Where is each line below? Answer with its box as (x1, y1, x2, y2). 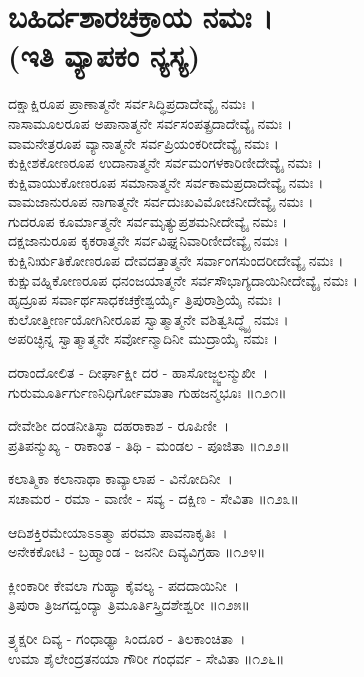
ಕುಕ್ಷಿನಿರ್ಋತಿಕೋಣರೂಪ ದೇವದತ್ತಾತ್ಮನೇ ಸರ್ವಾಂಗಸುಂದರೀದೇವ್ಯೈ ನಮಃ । (8, 250, 344, 271)
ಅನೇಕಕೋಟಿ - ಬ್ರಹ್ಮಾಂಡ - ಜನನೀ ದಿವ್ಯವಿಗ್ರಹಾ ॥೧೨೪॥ (8, 541, 266, 562)
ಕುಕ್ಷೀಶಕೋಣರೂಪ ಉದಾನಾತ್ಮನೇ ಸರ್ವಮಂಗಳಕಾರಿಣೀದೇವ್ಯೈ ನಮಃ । (8, 152, 323, 173)
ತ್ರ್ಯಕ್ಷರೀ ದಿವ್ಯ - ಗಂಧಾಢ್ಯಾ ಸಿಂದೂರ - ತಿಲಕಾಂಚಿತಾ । (8, 627, 246, 648)
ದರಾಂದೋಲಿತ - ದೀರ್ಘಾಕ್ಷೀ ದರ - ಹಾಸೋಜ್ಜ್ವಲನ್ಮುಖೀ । (8, 362, 268, 383)
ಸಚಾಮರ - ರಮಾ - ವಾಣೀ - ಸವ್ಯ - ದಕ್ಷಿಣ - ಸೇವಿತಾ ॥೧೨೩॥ (8, 488, 299, 508)
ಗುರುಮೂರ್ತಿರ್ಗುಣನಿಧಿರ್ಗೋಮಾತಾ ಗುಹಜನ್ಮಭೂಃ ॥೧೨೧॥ (8, 381, 287, 402)
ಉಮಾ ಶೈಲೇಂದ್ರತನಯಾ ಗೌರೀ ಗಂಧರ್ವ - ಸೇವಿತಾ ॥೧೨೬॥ (8, 647, 285, 668)
